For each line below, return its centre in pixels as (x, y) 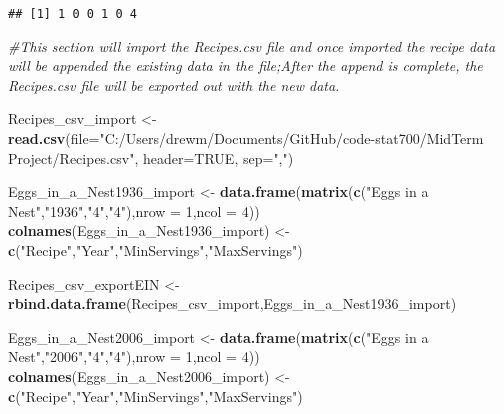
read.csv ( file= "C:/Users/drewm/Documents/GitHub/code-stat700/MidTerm (246, 138)
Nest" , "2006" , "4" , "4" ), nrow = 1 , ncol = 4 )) (134, 356)
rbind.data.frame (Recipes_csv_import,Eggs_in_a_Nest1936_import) (232, 303)
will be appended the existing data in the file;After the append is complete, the (245, 65)
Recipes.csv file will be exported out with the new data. (174, 84)
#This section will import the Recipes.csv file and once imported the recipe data (252, 45)
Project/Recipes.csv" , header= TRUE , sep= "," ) (151, 157)
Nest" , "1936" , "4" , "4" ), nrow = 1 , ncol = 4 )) (134, 210)
